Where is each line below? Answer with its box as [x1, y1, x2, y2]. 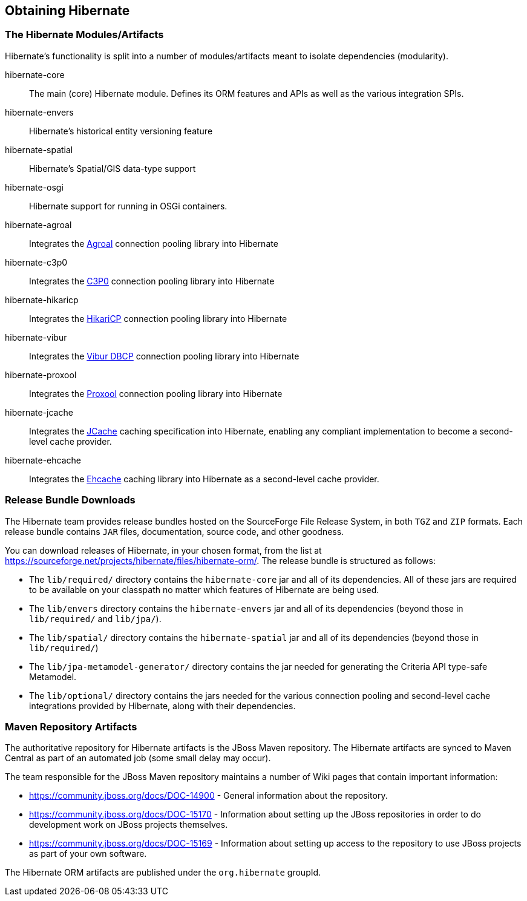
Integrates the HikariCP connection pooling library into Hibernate [29, 313, 287, 324]
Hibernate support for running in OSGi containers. [29, 200, 227, 211]
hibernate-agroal [5, 219, 72, 230]
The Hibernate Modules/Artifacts [5, 28, 164, 41]
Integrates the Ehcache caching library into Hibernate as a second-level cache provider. [29, 473, 379, 484]
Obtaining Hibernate [5, 3, 130, 18]
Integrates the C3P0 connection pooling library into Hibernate [29, 275, 275, 286]
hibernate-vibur [5, 332, 67, 342]
